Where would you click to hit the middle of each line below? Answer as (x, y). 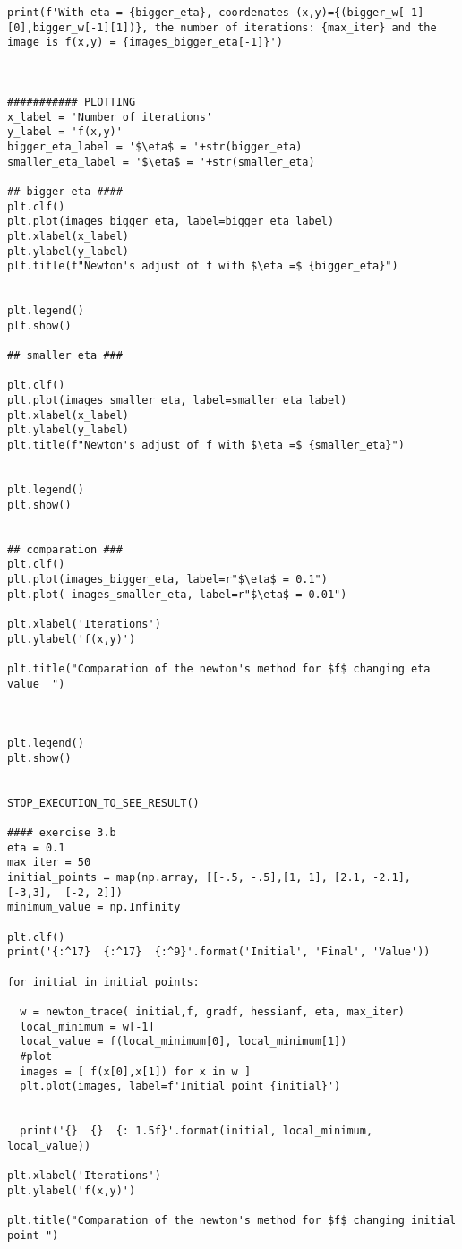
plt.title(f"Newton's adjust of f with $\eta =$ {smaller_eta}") (206, 445)
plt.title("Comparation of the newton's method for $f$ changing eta (219, 668)
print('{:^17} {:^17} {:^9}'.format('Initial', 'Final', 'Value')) (219, 952)
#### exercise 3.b (62, 833)
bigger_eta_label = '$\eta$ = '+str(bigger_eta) (155, 146)
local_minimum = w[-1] (87, 1027)
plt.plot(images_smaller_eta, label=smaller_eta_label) (177, 401)
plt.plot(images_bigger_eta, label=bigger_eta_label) (171, 222)
